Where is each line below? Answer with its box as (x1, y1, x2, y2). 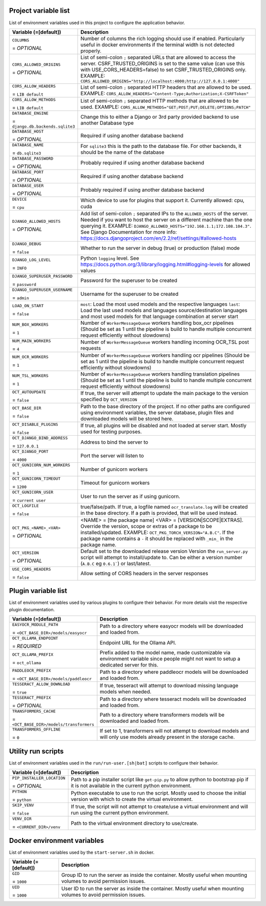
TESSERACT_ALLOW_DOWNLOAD (12, 682, 70, 687)
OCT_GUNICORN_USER (12, 489, 54, 495)
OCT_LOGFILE (12, 503, 39, 508)
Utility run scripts (9, 747, 64, 755)
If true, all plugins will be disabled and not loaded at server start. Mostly (80, 422, 247, 429)
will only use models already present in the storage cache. (100, 733, 235, 740)
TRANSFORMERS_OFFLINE (12, 727, 61, 732)
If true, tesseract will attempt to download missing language (100, 682, 238, 689)
